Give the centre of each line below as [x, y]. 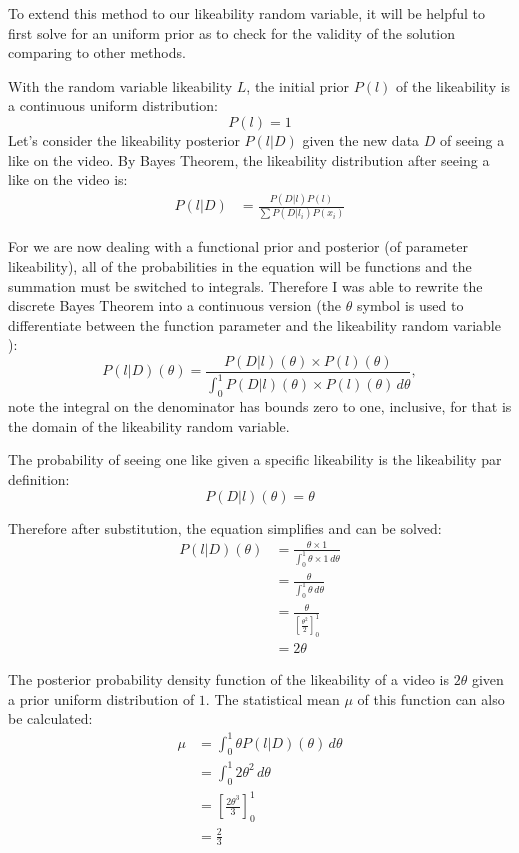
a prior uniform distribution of [101, 698]
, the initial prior [298, 85]
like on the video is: [68, 179]
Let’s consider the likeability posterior [124, 139]
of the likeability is [453, 85]
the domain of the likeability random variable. [149, 425]
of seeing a [472, 139]
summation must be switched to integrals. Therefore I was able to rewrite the [245, 285]
